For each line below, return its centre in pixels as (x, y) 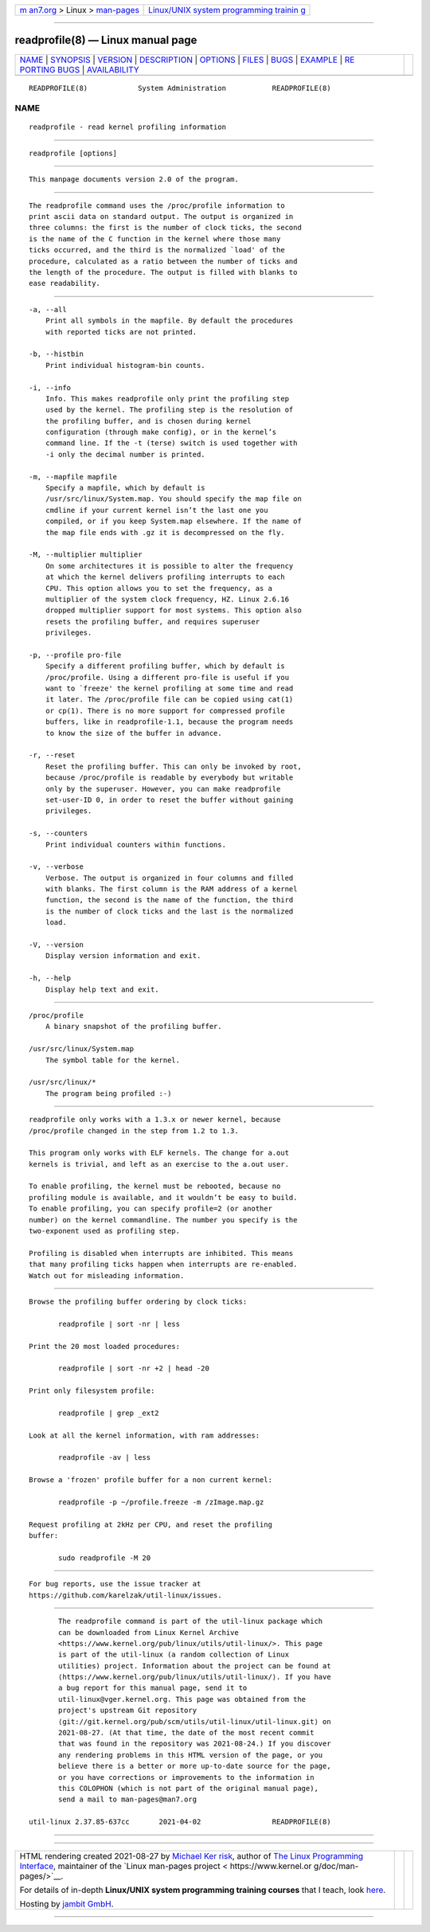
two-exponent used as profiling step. (105, 1231)
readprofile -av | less (105, 1458)
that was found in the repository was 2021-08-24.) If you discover (195, 1744)
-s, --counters (59, 833)
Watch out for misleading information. (107, 1275)
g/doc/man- (336, 1866)
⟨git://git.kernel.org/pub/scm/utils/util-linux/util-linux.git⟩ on (195, 1721)
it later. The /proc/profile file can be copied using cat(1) (169, 700)
